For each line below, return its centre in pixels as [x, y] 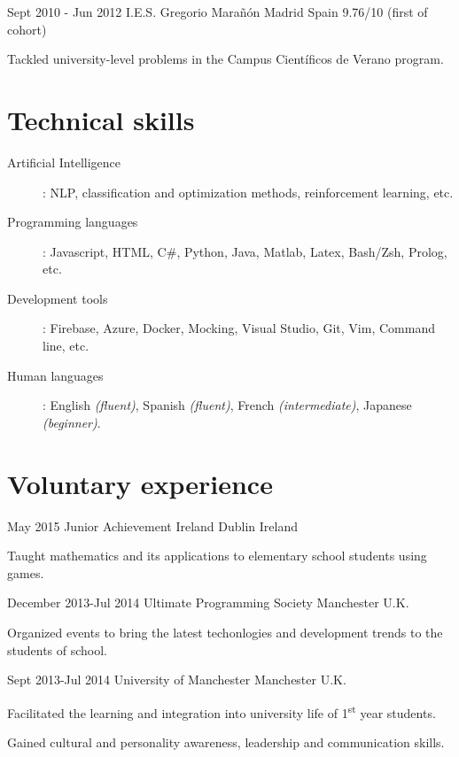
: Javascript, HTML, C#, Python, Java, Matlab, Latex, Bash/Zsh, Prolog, [245, 251]
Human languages [55, 375]
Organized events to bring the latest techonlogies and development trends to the [225, 632]
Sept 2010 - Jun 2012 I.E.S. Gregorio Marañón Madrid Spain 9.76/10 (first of [218, 12]
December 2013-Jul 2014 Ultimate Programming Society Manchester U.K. [208, 603]
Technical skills [101, 119]
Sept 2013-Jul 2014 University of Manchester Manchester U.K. [177, 680]
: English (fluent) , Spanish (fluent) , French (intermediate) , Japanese [227, 405]
